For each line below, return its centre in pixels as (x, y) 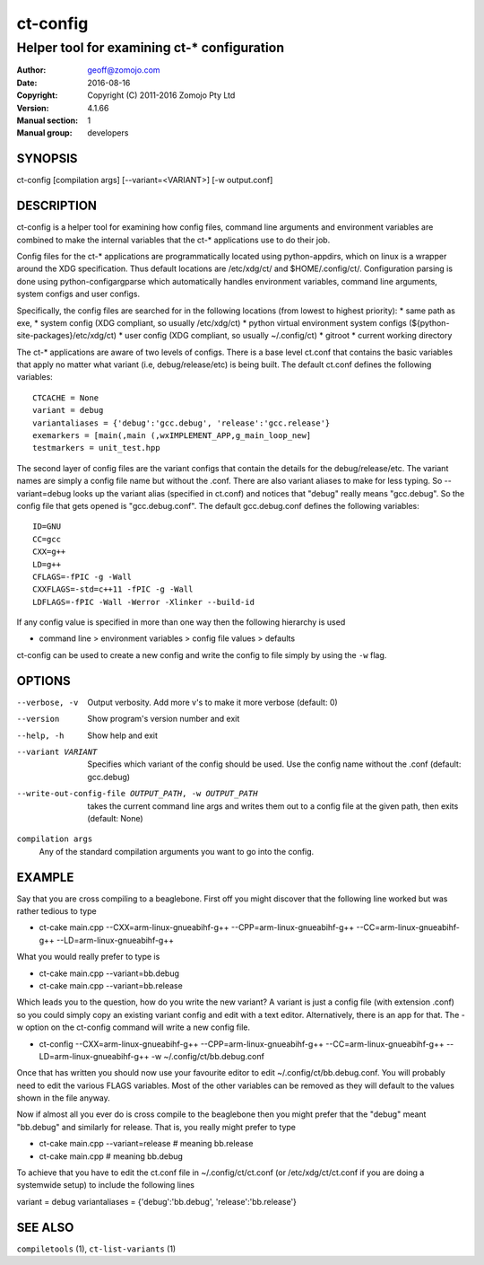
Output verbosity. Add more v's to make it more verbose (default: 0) (212, 702)
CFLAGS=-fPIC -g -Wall (82, 576)
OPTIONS (43, 681)
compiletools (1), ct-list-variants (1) (96, 1249)
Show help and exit (123, 735)
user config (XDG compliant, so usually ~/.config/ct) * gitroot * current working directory (288, 336)
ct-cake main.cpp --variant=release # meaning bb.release (146, 1144)
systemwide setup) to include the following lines (105, 1185)
